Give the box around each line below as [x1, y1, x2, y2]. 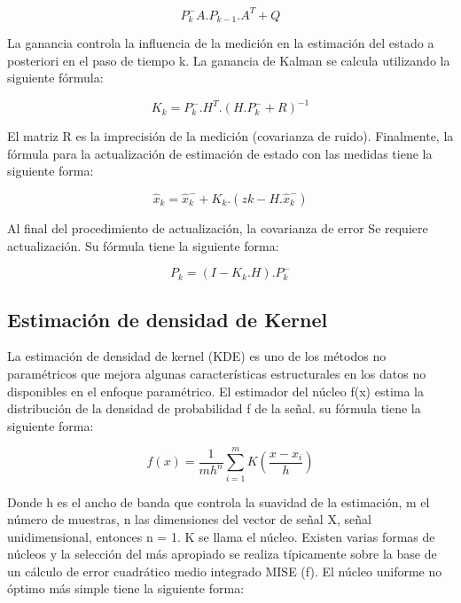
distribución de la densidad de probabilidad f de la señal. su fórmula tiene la [7, 399, 421, 418]
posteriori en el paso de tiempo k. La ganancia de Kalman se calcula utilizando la [7, 51, 450, 69]
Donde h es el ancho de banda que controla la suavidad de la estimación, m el [7, 492, 430, 511]
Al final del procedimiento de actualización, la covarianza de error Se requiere [7, 219, 428, 238]
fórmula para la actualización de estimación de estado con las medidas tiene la [7, 144, 433, 162]
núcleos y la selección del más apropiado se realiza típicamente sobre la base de [7, 544, 437, 563]
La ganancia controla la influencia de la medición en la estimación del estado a [7, 33, 434, 51]
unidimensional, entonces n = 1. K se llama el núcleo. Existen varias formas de [7, 527, 435, 545]
